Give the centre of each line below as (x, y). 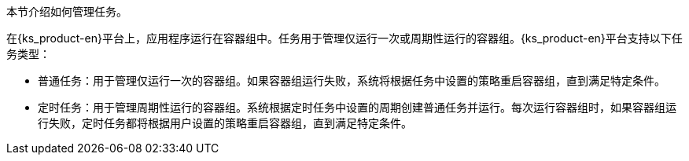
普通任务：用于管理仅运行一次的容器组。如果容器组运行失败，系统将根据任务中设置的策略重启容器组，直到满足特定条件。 (352, 80)
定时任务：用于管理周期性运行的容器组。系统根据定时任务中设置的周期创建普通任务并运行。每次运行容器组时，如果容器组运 (357, 107)
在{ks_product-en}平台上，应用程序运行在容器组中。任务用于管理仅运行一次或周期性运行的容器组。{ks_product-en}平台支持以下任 (344, 38)
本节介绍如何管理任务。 (67, 11)
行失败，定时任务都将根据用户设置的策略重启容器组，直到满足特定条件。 (225, 123)
